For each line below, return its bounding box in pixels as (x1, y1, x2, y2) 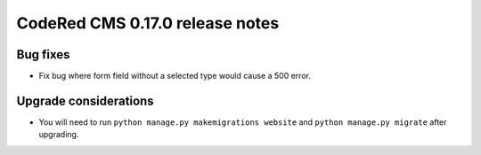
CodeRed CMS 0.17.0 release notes (16, 13, 280, 33)
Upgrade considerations (16, 93, 155, 108)
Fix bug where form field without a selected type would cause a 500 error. (38, 71, 312, 81)
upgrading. (38, 129, 79, 140)
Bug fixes (16, 47, 70, 62)
